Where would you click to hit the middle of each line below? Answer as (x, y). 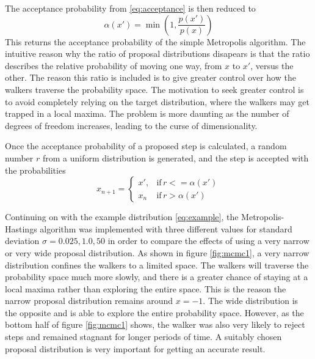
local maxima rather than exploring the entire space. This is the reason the (146, 288)
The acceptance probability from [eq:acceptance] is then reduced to (130, 8)
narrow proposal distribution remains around (89, 301)
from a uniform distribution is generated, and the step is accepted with (176, 157)
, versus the (272, 65)
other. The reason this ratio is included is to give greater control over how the (150, 77)
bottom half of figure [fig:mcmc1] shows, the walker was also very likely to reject (155, 324)
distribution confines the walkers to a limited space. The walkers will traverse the (157, 265)
